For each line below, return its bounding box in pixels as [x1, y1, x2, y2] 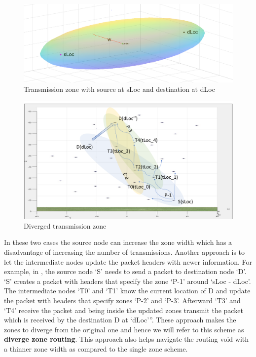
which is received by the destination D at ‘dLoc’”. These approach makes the [4, 315, 236, 325]
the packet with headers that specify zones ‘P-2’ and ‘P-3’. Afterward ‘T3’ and [4, 295, 241, 306]
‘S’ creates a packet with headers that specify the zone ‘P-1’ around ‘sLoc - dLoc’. [4, 276, 251, 286]
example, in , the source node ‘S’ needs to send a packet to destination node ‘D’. [4, 266, 247, 277]
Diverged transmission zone [24, 220, 107, 231]
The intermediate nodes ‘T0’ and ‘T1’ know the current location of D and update [4, 285, 251, 296]
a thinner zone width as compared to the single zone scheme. [4, 343, 188, 354]
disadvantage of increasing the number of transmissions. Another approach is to [4, 247, 245, 257]
